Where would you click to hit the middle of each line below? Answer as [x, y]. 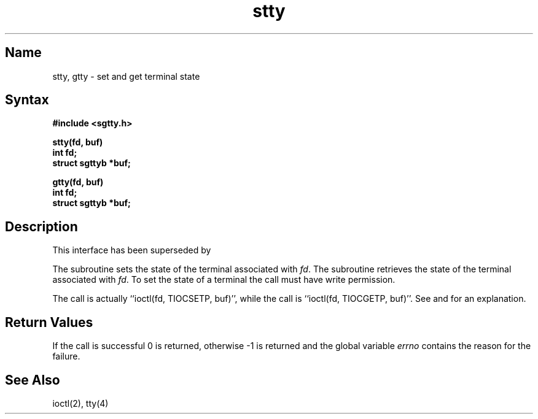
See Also [33, 380]
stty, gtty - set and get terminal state [126, 76]
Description [41, 226]
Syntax [27, 100]
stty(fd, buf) [78, 142]
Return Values [49, 322]
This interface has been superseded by [132, 250]
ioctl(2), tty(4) [80, 403]
